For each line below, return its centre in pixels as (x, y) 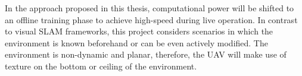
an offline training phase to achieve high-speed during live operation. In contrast (151, 19)
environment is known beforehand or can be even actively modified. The (136, 42)
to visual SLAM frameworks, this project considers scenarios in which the (139, 31)
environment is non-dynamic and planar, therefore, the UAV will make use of (146, 54)
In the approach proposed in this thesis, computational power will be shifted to (150, 8)
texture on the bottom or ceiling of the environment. (101, 66)
